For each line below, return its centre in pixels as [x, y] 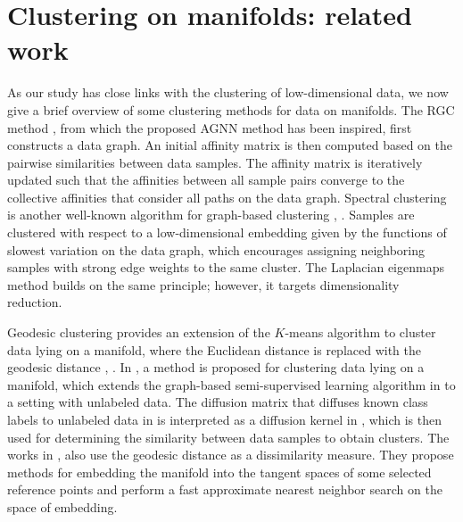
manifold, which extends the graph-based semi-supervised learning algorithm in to [231, 384]
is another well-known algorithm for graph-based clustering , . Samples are [211, 215]
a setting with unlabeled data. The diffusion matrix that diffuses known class [218, 402]
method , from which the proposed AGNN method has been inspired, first [210, 127]
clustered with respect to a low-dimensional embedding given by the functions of [227, 232]
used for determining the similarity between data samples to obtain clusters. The [228, 437]
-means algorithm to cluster [360, 332]
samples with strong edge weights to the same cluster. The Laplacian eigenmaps [226, 267]
